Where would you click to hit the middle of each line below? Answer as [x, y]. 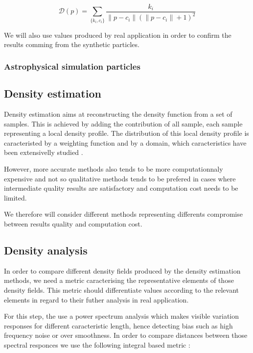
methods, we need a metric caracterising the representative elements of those [119, 280]
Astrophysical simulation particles [72, 66]
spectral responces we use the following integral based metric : [97, 344]
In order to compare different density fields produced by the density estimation [122, 270]
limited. [15, 197]
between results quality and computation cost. [73, 223]
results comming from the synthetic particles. [72, 44]
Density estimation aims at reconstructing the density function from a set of [118, 114]
